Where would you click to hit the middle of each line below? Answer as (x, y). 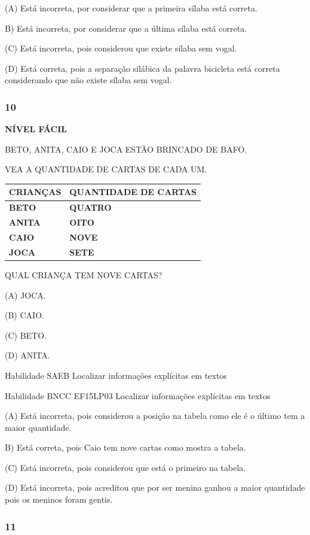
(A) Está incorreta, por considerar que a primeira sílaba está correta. (131, 8)
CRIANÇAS (35, 192)
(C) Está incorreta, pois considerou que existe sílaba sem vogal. (121, 48)
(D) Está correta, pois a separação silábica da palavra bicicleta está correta (142, 68)
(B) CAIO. (24, 315)
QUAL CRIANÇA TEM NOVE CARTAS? (84, 274)
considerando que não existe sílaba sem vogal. (88, 80)
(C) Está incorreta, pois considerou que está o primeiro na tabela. (125, 467)
